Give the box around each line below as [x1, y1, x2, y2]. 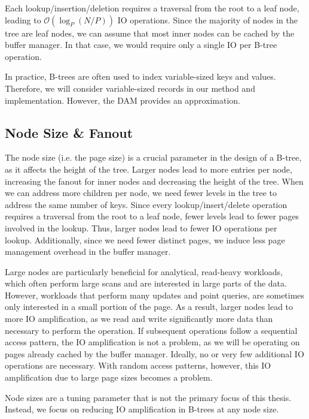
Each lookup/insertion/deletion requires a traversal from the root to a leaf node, [5, 2, 299, 14]
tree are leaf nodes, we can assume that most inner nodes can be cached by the [5, 26, 295, 39]
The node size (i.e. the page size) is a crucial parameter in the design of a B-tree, [5, 151, 302, 164]
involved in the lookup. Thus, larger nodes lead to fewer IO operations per [5, 221, 277, 234]
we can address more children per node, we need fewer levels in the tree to [5, 186, 277, 199]
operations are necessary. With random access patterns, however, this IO [5, 359, 271, 372]
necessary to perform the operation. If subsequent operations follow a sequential [5, 324, 298, 336]
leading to [5, 13, 41, 26]
